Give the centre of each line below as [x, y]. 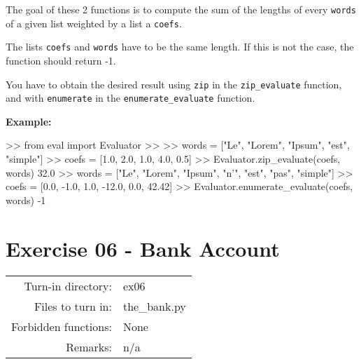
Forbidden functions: [62, 326]
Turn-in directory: [68, 285]
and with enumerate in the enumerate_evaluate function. [130, 98]
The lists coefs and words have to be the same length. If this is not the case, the [180, 47]
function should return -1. [61, 60]
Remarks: [89, 346]
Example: [29, 121]
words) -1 [26, 200]
